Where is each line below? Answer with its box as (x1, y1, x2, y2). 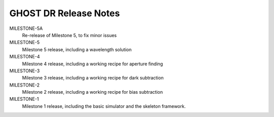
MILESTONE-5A (9, 25, 43, 31)
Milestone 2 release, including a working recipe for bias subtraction (22, 89, 163, 95)
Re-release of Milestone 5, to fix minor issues (22, 32, 117, 38)
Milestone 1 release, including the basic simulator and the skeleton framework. (22, 103, 186, 109)
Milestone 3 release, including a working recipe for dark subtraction (22, 75, 164, 81)
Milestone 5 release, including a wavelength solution (22, 46, 132, 53)
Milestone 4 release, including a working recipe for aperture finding (22, 61, 163, 67)
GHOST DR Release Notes (9, 8, 120, 19)
